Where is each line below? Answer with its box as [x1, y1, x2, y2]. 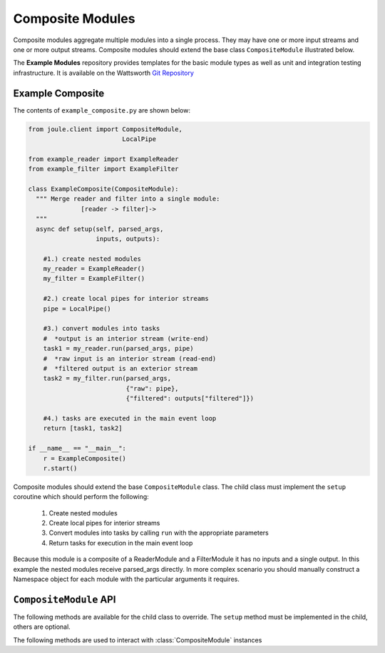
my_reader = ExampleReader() [43, 264, 145, 273]
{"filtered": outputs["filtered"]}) [125, 394, 255, 403]
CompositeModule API [13, 593, 116, 605]
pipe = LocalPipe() [43, 304, 112, 313]
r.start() [43, 464, 78, 472]
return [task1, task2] [43, 424, 123, 433]
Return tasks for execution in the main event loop [48, 538, 193, 547]
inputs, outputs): [96, 235, 160, 242]
